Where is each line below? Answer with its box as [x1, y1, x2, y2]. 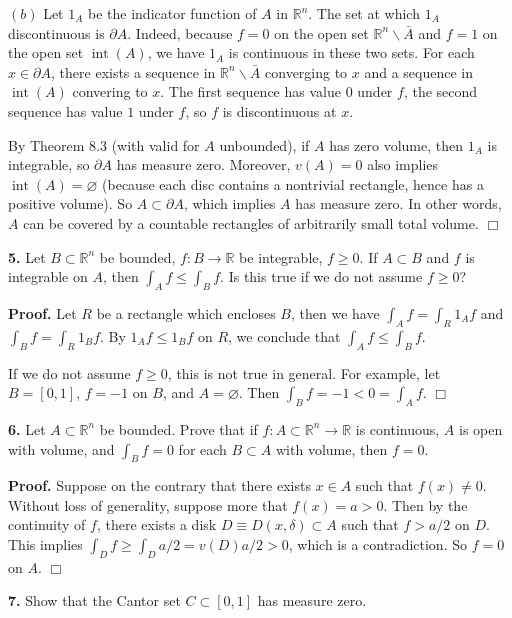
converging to [265, 61, 348, 82]
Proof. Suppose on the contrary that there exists [8, 475, 311, 496]
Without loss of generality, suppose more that [8, 494, 288, 515]
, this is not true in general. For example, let [167, 362, 441, 383]
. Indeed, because [127, 22, 233, 43]
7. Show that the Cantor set [8, 590, 181, 611]
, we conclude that [228, 325, 341, 346]
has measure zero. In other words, [295, 193, 502, 214]
